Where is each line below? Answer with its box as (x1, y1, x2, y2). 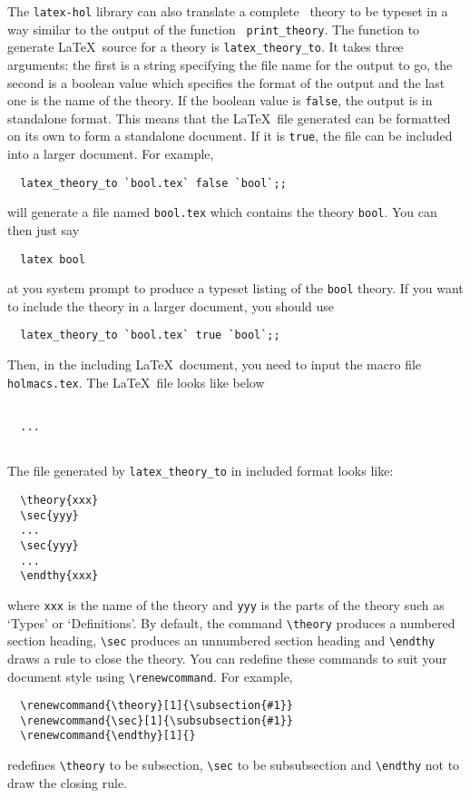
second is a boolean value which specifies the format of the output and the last (7, 73, 446, 92)
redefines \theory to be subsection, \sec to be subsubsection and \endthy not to (7, 755, 460, 774)
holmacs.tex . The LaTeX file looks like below (7, 372, 265, 391)
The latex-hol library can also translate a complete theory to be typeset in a (7, 2, 448, 20)
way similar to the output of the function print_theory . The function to (7, 19, 420, 38)
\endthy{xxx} (20, 569, 99, 583)
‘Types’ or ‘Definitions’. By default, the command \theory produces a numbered (7, 613, 455, 632)
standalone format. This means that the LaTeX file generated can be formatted (7, 108, 451, 127)
